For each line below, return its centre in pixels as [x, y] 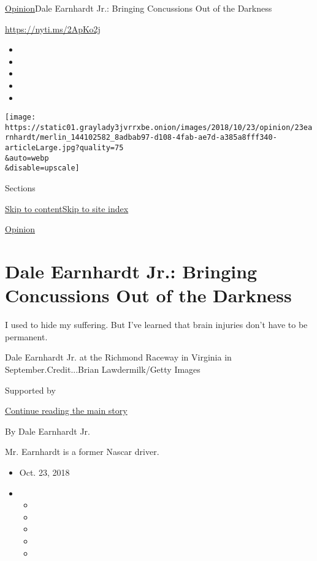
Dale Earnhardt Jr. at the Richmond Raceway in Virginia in [118, 357]
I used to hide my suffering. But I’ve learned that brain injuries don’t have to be [156, 325]
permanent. [26, 336]
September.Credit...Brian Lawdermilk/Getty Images [103, 369]
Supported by [30, 390]
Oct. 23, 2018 [44, 472]
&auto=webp [27, 158]
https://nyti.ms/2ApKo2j [53, 29]
